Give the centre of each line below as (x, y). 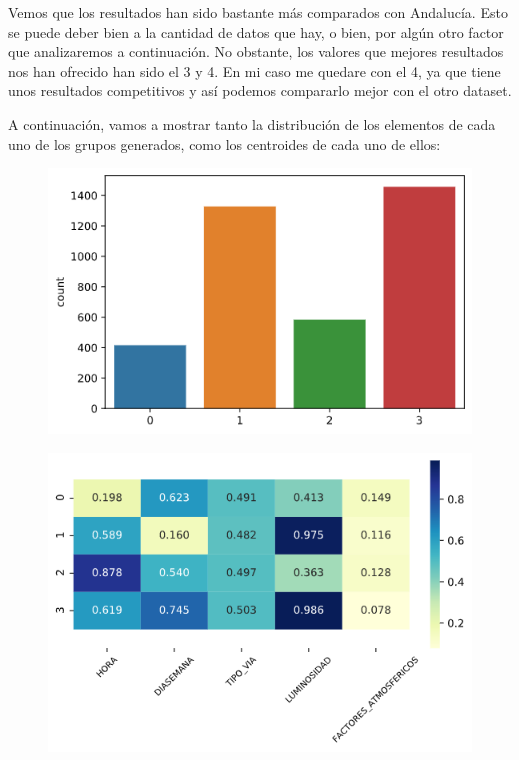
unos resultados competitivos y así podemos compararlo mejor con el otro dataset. (260, 90)
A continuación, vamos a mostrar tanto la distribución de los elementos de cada (252, 123)
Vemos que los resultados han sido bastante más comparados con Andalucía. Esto (258, 12)
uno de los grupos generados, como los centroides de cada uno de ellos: (224, 143)
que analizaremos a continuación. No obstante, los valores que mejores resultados (256, 51)
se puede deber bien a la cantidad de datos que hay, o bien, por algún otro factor (256, 31)
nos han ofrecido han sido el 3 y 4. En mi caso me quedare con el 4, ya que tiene (254, 70)
